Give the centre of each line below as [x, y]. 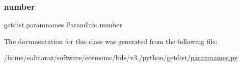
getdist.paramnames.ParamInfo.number [63, 25]
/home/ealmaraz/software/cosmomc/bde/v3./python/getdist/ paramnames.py [121, 57]
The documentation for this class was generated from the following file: [111, 41]
